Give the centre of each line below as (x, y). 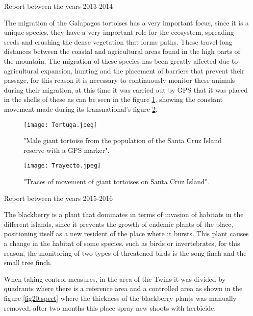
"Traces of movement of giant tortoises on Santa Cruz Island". (116, 182)
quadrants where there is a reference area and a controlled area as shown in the (123, 288)
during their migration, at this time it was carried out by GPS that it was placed (126, 89)
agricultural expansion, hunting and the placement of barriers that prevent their (124, 70)
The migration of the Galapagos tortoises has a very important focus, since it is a (126, 22)
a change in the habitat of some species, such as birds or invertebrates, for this (122, 243)
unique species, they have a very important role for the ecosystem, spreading (119, 32)
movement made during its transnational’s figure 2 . (81, 109)
